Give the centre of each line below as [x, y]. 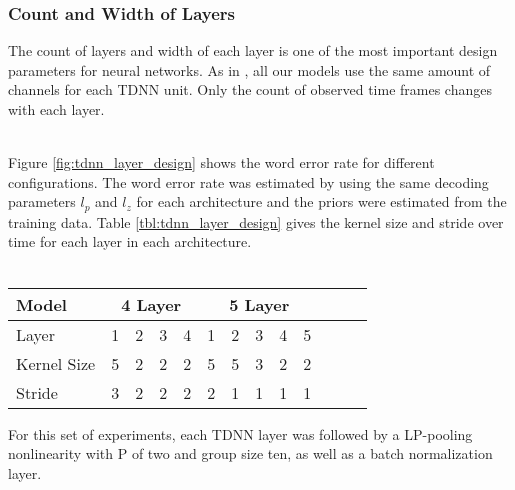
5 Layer [259, 304]
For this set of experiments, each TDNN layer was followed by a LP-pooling [240, 433]
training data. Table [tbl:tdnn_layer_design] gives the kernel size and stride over [256, 221]
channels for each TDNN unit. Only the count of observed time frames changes [250, 89]
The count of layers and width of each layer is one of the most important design [253, 50]
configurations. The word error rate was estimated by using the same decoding [248, 181]
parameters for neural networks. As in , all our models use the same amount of [249, 69]
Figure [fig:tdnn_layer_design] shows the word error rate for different [221, 162]
